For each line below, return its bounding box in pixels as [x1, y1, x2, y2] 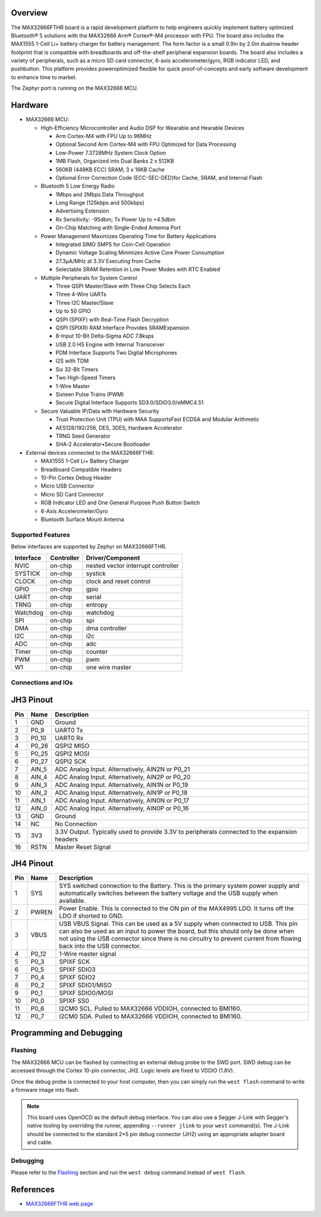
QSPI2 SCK [54, 757, 86, 765]
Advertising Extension [55, 207, 109, 214]
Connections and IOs [11, 678, 73, 686]
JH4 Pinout [11, 858, 53, 869]
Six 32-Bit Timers [55, 366, 99, 373]
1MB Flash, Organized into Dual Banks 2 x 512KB [55, 158, 175, 165]
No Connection [54, 819, 97, 828]
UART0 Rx [54, 734, 84, 742]
